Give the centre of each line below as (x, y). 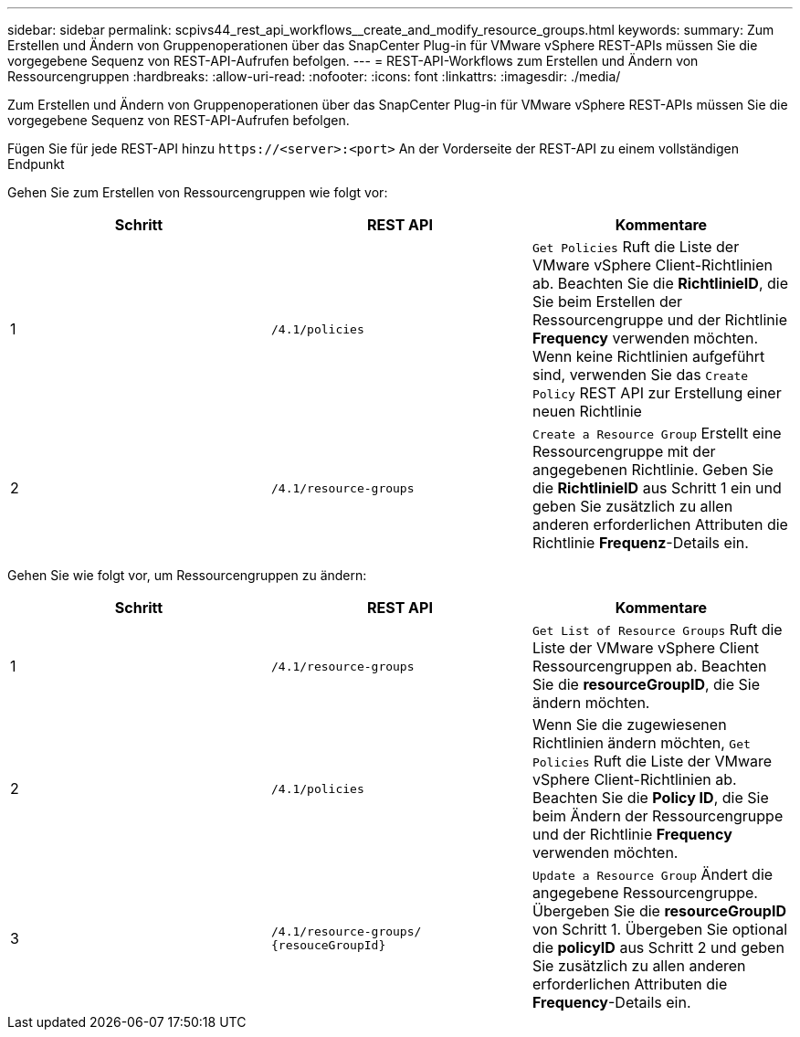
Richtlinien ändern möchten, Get (641, 743)
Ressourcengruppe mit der (624, 451)
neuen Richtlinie (587, 411)
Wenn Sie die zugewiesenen (629, 725)
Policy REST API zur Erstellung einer (657, 393)
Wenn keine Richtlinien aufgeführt (648, 356)
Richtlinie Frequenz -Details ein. (640, 543)
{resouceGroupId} (328, 945)
